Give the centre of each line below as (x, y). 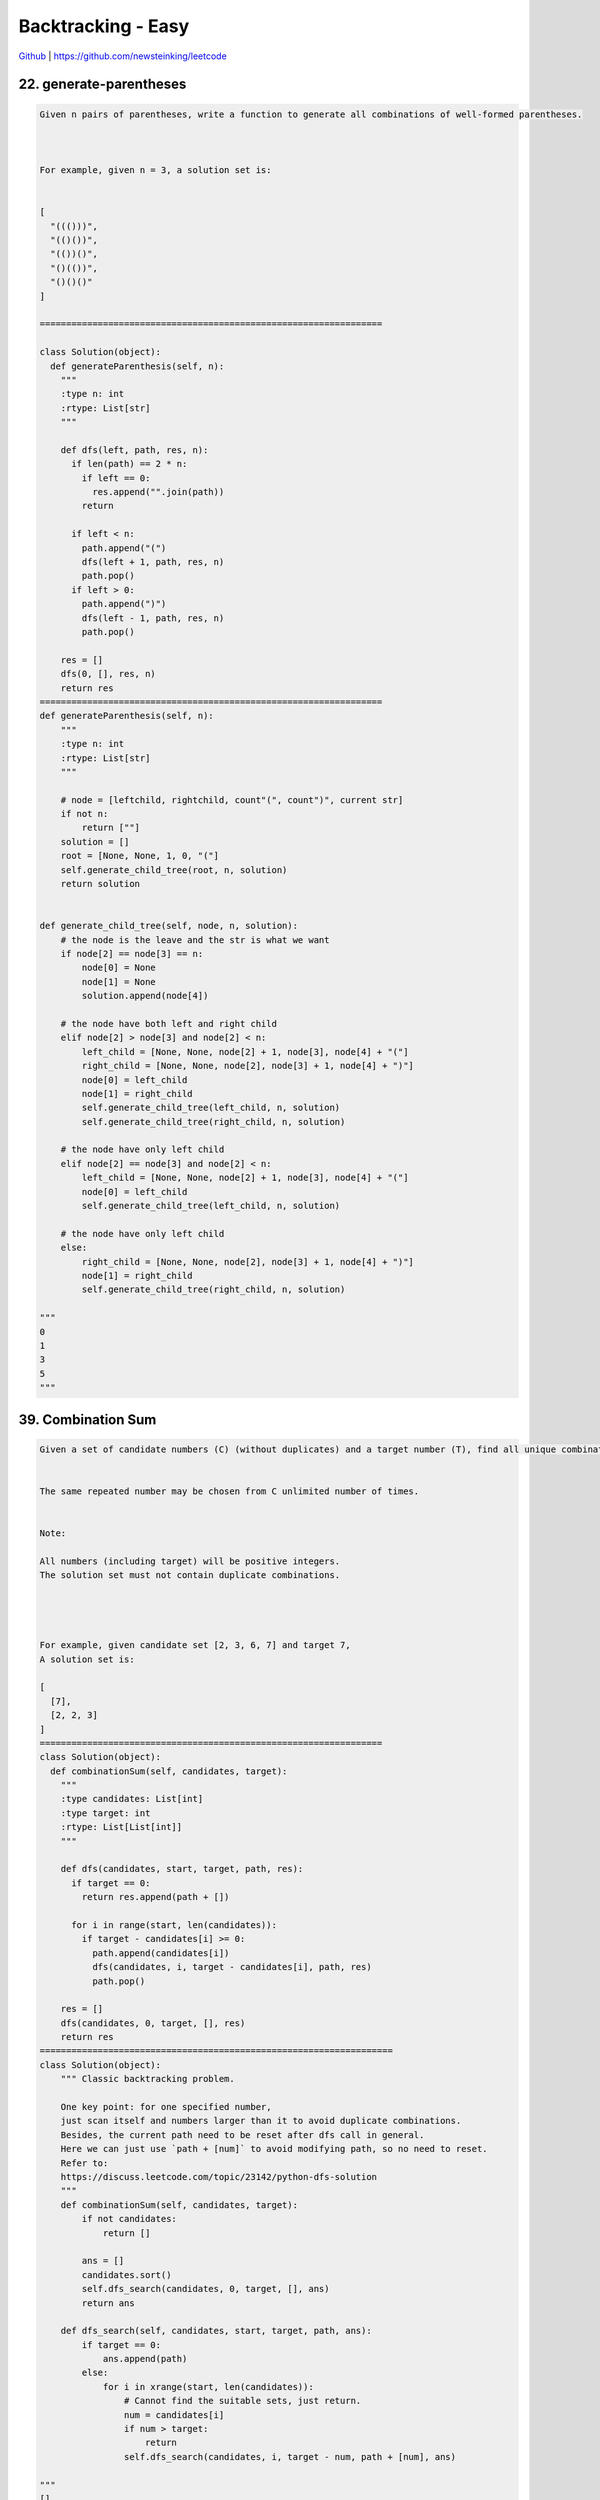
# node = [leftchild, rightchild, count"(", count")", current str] (232, 799)
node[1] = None (119, 981)
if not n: (84, 814)
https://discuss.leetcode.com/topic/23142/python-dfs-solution (219, 2176)
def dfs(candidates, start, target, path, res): (182, 1869)
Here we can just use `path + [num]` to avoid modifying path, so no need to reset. (274, 2149)
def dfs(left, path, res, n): (134, 449)
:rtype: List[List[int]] (121, 1827)
